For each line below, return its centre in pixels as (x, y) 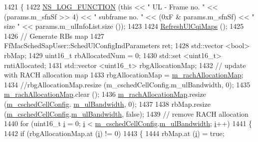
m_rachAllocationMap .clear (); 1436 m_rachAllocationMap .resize (105, 94)
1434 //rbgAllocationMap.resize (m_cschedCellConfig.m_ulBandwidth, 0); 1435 (127, 84)
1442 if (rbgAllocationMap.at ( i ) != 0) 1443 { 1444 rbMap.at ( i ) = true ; (114, 133)
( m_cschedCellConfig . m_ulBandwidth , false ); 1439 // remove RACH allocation (126, 113)
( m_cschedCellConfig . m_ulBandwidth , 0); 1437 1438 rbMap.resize (107, 104)
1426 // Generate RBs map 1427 (54, 35)
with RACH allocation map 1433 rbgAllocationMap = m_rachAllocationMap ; (124, 75)
